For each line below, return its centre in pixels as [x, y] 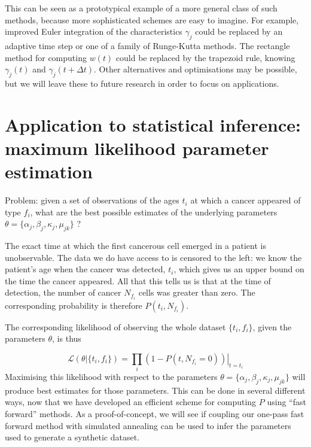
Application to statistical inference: [153, 124]
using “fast [286, 402]
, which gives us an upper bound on [239, 269]
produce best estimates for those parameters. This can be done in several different [155, 390]
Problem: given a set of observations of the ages [92, 200]
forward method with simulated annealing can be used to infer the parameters [148, 425]
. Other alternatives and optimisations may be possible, [196, 69]
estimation [49, 171]
